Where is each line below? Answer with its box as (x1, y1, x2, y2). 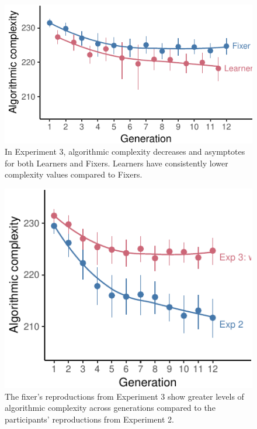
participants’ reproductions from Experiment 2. (5, 413, 174, 425)
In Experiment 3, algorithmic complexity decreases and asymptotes (5, 145, 245, 158)
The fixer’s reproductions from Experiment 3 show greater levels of (5, 390, 244, 402)
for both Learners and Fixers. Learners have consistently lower (5, 156, 228, 169)
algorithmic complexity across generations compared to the (5, 401, 216, 414)
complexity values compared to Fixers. (5, 168, 143, 181)
